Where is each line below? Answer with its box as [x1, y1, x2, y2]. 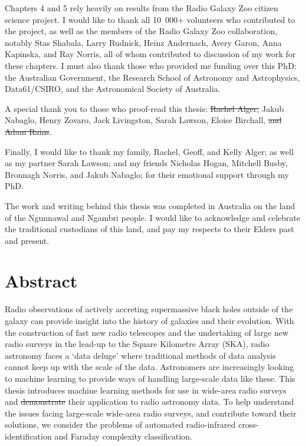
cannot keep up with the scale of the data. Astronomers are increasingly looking [5, 361, 294, 373]
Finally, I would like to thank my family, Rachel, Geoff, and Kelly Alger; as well [5, 145, 294, 157]
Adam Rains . [5, 125, 52, 137]
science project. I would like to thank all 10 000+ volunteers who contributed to [5, 13, 296, 25]
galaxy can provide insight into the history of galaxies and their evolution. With [5, 315, 294, 326]
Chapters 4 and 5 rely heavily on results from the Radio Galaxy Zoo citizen [5, 2, 278, 14]
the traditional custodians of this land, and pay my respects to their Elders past [5, 223, 294, 235]
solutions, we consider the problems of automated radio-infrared [5, 418, 236, 431]
